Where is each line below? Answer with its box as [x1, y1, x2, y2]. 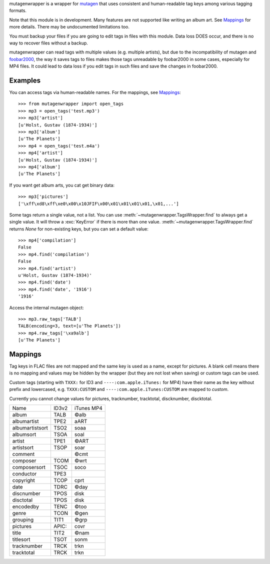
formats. [9, 7, 27, 13]
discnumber [12, 490, 41, 497]
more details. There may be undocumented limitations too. [9, 24, 129, 30]
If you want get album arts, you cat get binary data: [9, 182, 115, 188]
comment [12, 450, 35, 457]
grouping [12, 516, 34, 523]
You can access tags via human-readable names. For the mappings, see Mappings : [9, 89, 181, 95]
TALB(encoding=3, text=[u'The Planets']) [18, 323, 121, 329]
